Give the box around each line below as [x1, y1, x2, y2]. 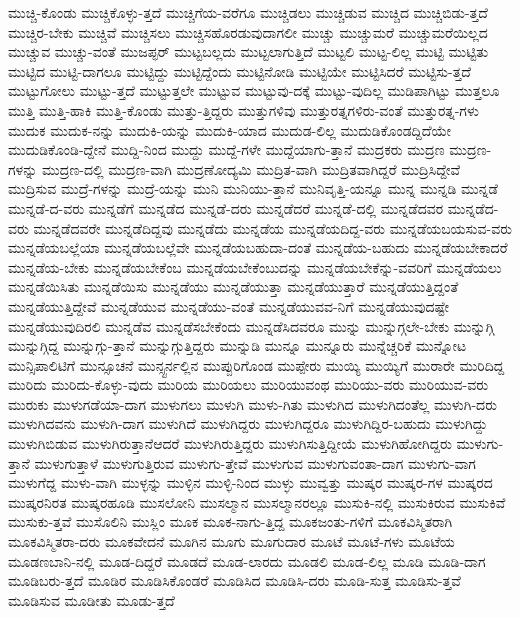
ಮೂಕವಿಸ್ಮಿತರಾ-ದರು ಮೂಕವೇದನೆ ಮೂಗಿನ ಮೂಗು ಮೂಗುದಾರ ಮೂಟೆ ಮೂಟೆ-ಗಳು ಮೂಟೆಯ [8, 531, 455, 552]
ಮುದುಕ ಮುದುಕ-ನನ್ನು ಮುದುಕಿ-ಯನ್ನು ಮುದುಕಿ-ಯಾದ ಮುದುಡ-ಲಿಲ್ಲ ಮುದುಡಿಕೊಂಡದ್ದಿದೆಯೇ [8, 119, 452, 140]
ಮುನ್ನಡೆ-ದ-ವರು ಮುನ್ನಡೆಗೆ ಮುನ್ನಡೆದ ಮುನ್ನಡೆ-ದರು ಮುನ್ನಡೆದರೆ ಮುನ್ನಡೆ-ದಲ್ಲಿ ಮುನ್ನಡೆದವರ [8, 197, 444, 218]
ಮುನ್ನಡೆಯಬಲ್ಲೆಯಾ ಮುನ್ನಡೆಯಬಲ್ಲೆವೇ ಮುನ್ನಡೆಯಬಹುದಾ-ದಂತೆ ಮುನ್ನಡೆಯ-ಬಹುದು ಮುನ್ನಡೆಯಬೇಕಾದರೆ [8, 237, 508, 258]
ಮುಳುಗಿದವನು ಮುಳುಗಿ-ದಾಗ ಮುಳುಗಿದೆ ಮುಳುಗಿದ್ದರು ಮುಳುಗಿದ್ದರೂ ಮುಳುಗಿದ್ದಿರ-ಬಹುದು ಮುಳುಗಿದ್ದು [8, 413, 488, 434]
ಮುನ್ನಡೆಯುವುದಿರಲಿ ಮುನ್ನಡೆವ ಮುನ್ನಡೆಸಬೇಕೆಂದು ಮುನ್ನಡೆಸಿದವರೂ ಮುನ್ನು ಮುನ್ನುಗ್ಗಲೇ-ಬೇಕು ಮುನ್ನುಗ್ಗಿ [8, 315, 495, 336]
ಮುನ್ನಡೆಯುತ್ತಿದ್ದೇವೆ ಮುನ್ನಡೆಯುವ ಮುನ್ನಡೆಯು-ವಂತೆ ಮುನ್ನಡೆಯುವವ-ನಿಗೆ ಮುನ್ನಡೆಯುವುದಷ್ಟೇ [8, 295, 450, 316]
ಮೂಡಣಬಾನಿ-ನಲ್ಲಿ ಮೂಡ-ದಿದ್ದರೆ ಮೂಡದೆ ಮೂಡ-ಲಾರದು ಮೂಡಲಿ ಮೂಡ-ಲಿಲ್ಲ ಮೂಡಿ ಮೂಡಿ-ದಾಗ [8, 550, 486, 571]
